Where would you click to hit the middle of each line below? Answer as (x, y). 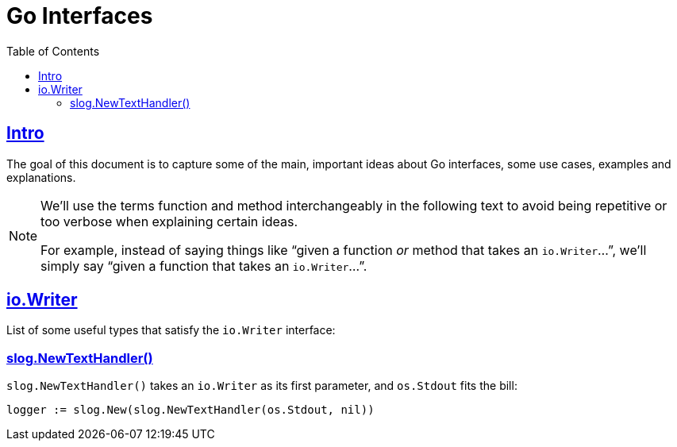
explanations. (41, 177)
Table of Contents (53, 51)
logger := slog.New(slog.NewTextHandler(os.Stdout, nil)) (190, 410)
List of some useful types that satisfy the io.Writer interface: (171, 330)
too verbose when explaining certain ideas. (169, 221)
